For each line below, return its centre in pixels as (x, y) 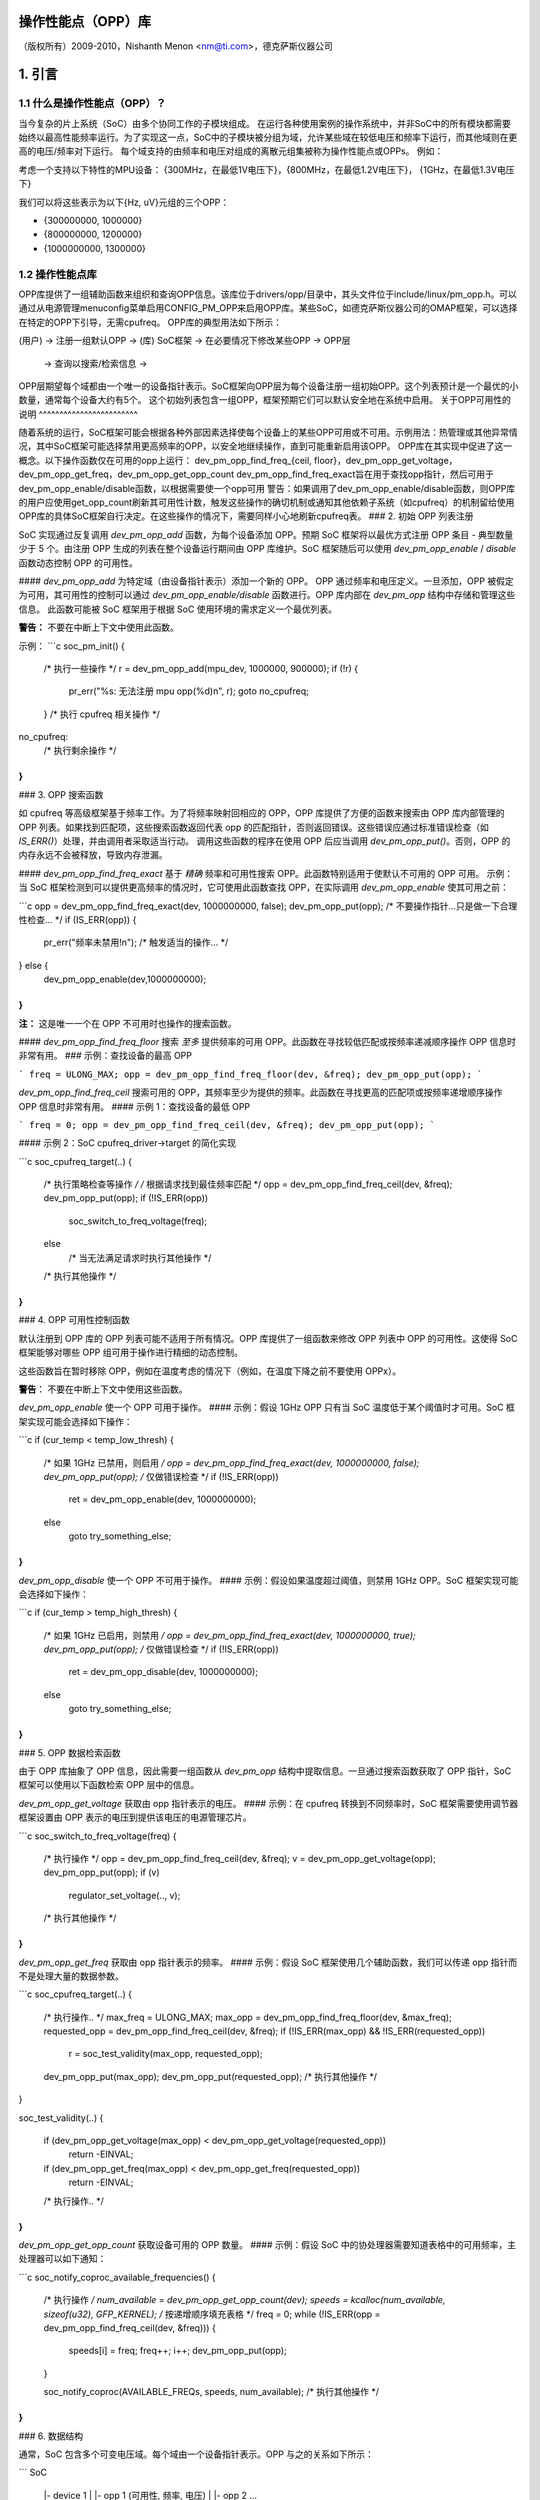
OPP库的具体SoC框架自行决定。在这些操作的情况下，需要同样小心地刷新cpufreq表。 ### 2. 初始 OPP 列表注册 (246, 516)
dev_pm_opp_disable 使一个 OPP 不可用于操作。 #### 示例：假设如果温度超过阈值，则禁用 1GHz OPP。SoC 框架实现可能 (268, 1580)
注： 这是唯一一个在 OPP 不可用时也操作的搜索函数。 (127, 1023)
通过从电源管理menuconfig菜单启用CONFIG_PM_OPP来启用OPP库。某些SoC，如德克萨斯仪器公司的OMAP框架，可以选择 (268, 308)
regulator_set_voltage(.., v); (124, 1895)
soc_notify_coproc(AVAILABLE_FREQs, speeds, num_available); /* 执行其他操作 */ (211, 2392)
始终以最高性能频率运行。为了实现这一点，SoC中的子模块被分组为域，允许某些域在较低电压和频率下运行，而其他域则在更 (268, 137)
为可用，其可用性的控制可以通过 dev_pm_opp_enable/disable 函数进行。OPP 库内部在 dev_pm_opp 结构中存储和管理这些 (267, 595)
